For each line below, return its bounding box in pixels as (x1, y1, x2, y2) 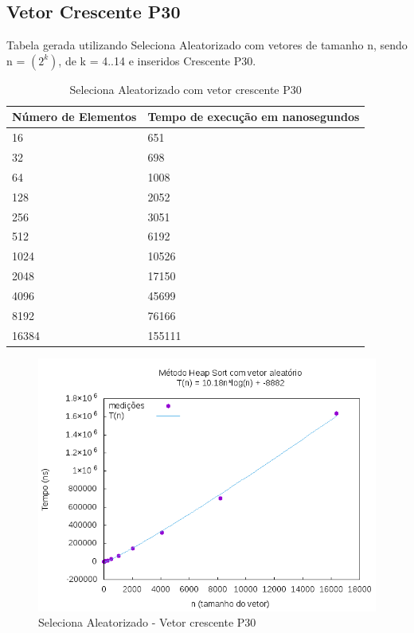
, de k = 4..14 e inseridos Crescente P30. (58, 52, 256, 68)
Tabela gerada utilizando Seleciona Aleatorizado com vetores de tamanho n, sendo (6, 37, 408, 53)
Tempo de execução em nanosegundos (147, 108, 360, 125)
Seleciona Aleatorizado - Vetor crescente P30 (38, 614, 256, 631)
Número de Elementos (12, 108, 137, 125)
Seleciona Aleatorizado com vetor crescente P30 (69, 80, 302, 97)
